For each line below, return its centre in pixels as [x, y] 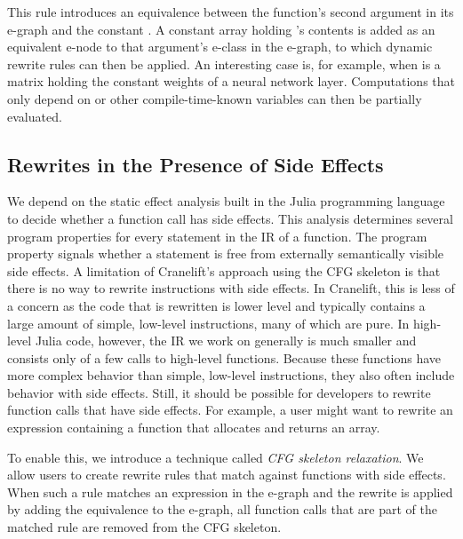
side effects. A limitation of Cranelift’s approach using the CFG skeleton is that [224, 270]
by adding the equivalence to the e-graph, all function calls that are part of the [222, 509]
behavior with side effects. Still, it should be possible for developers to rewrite [219, 392]
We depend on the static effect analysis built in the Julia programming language [226, 201]
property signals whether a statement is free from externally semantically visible [226, 254]
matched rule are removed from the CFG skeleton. [144, 527]
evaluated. [35, 116]
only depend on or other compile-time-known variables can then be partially [215, 98]
